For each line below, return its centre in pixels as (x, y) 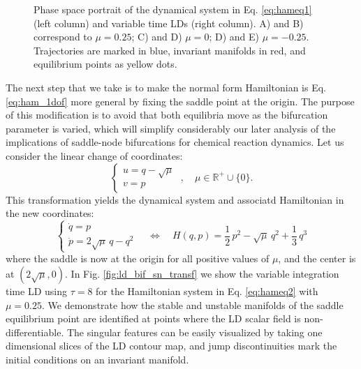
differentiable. (35, 332)
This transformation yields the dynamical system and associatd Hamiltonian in (175, 199)
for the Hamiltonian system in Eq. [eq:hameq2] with (207, 291)
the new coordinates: (50, 213)
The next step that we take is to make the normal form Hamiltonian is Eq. (166, 87)
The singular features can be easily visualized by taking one (194, 332)
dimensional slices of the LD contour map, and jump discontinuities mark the (171, 346)
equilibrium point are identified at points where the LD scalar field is (153, 318)
